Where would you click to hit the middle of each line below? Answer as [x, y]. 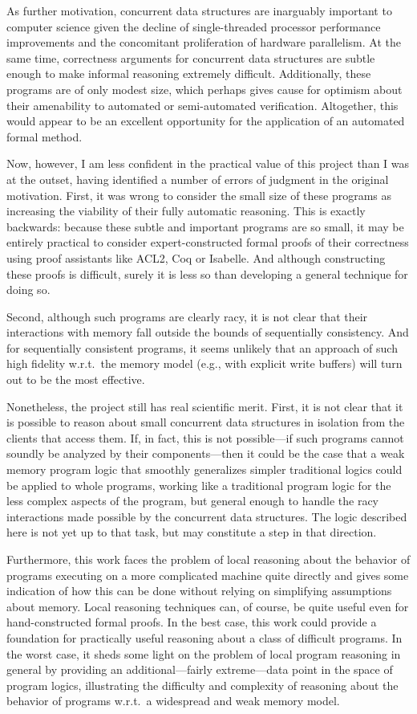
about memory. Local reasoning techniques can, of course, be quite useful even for [208, 606]
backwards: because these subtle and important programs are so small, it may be [205, 226]
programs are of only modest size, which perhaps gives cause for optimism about [204, 89]
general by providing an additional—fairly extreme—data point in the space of [200, 669]
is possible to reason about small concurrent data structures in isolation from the [206, 422]
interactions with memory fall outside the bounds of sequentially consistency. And [208, 332]
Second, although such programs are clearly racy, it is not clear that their [187, 316]
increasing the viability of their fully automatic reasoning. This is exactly [186, 211]
